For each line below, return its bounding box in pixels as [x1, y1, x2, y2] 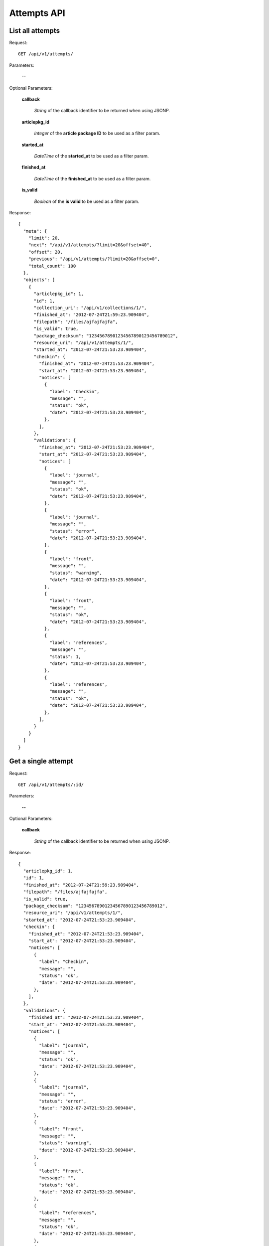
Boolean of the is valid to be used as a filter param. [34, 198, 139, 204]
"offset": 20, [28, 249, 63, 255]
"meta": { [23, 228, 47, 234]
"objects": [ [23, 277, 55, 283]
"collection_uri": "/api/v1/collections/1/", [33, 305, 147, 311]
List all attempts [9, 26, 60, 35]
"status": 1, [49, 653, 82, 659]
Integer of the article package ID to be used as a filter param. [34, 130, 160, 137]
